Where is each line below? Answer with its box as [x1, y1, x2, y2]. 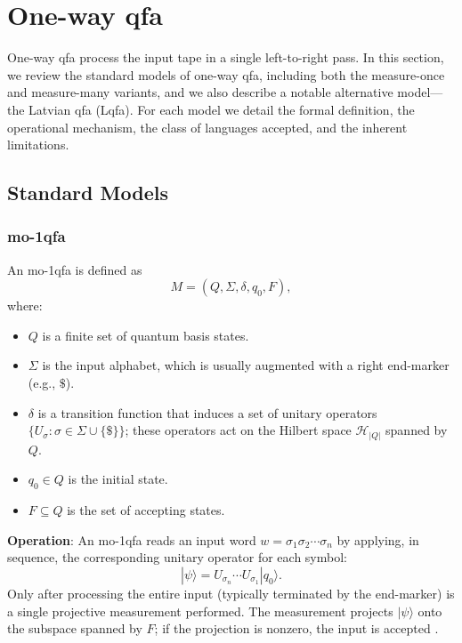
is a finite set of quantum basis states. [42, 326, 249, 344]
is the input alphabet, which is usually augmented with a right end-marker [42, 356, 450, 374]
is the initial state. [68, 470, 168, 488]
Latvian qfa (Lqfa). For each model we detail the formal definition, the [28, 100, 415, 118]
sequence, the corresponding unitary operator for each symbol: [7, 548, 347, 567]
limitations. [7, 135, 69, 154]
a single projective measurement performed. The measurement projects [7, 601, 393, 620]
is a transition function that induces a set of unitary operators [37, 403, 377, 422]
